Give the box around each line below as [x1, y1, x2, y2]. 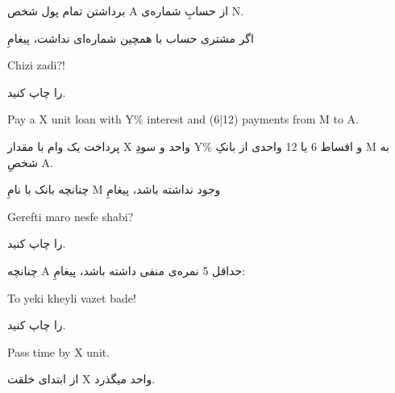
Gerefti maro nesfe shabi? [7, 207, 134, 224]
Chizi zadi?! [7, 56, 65, 73]
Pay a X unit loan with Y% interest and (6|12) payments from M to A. [7, 111, 359, 128]
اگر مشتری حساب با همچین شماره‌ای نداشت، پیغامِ [7, 29, 254, 46]
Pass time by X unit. [7, 343, 110, 360]
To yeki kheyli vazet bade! [7, 289, 136, 306]
